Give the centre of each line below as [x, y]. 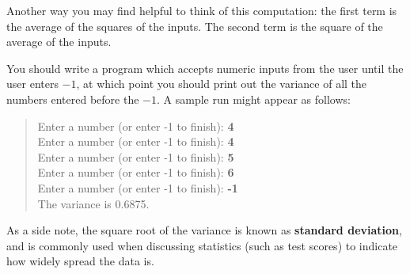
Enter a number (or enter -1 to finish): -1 [138, 187]
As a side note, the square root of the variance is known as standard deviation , [204, 230]
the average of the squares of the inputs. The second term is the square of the [195, 26]
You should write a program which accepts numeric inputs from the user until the [205, 68]
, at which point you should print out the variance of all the [222, 84]
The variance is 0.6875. [93, 203]
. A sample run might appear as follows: [253, 99]
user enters [32, 84]
